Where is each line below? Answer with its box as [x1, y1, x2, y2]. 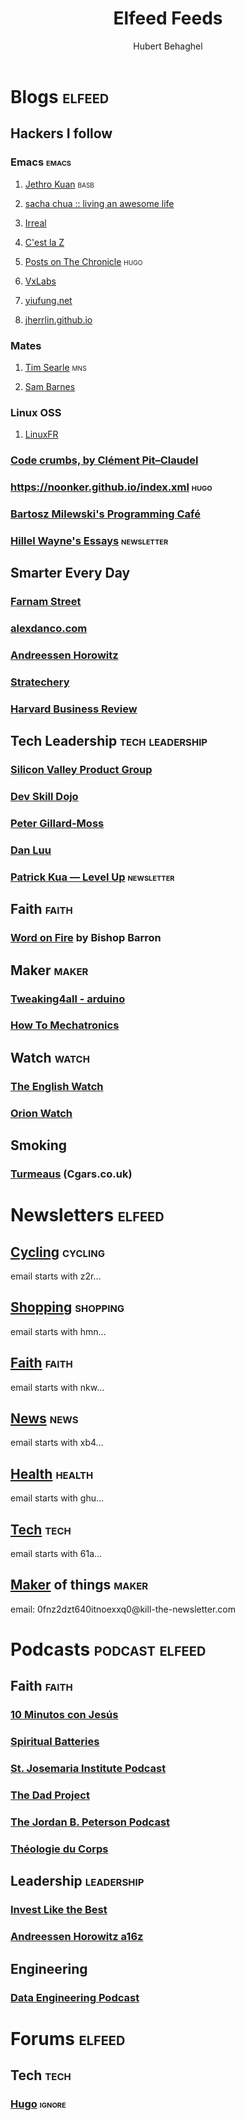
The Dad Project [10, 1788, 90, 1802]
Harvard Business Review [10, 702, 138, 716]
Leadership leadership [10, 1873, 145, 1890]
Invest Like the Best [10, 1903, 108, 1917]
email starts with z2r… [10, 1270, 102, 1282]
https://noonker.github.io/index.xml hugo [10, 480, 213, 494]
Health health [10, 1465, 94, 1482]
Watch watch [10, 1049, 90, 1066]
